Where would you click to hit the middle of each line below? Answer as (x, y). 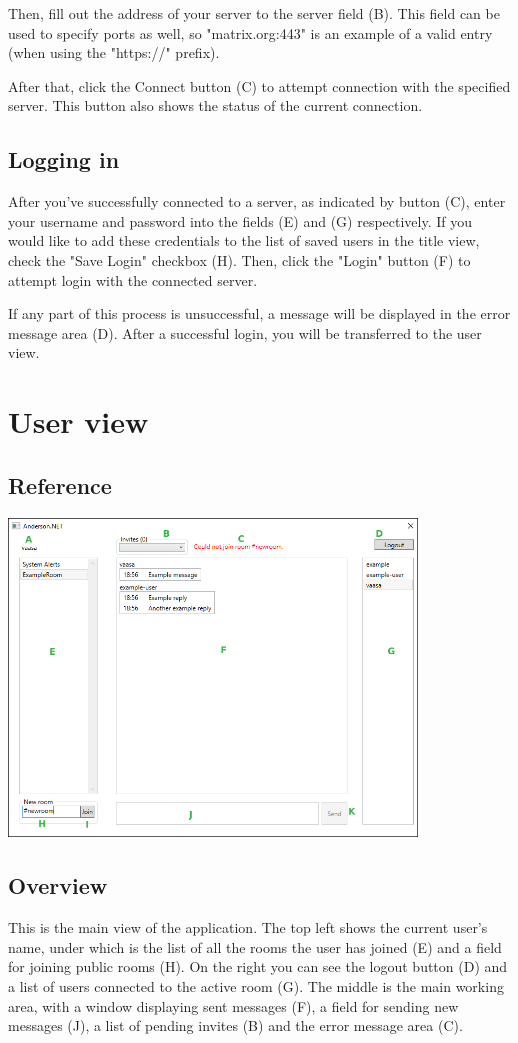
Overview (58, 885)
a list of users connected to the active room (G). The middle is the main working (256, 986)
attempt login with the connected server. (133, 279)
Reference (60, 484)
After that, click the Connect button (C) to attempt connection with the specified (259, 85)
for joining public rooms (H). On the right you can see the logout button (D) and (258, 966)
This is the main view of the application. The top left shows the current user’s (248, 927)
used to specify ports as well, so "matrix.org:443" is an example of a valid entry (250, 32)
